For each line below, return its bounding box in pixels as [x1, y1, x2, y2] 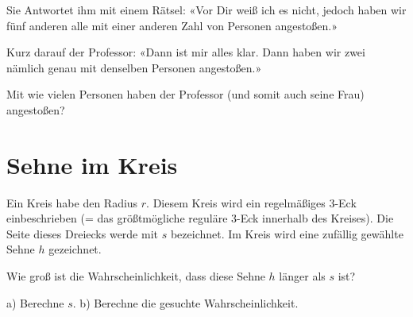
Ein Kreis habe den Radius [6, 194, 138, 211]
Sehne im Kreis [6, 148, 178, 180]
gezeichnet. [48, 241, 102, 257]
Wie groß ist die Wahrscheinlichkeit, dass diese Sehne [6, 268, 265, 284]
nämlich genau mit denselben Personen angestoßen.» [6, 59, 262, 75]
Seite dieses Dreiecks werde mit [6, 225, 159, 242]
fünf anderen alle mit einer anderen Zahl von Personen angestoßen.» [6, 17, 338, 33]
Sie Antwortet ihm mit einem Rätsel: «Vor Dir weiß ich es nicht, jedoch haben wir [6, 2, 407, 17]
